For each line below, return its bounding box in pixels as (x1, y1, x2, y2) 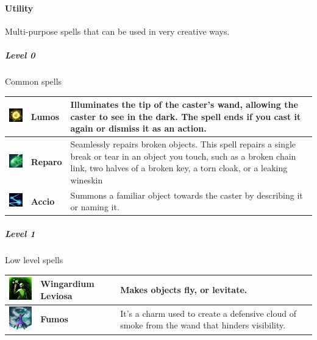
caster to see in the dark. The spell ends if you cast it (70, 110, 301, 122)
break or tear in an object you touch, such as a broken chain (70, 149, 296, 162)
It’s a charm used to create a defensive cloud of (120, 306, 296, 319)
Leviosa (40, 289, 73, 302)
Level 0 (5, 48, 35, 61)
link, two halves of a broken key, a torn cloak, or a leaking (70, 161, 288, 174)
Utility (5, 1, 34, 14)
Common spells (5, 74, 62, 87)
